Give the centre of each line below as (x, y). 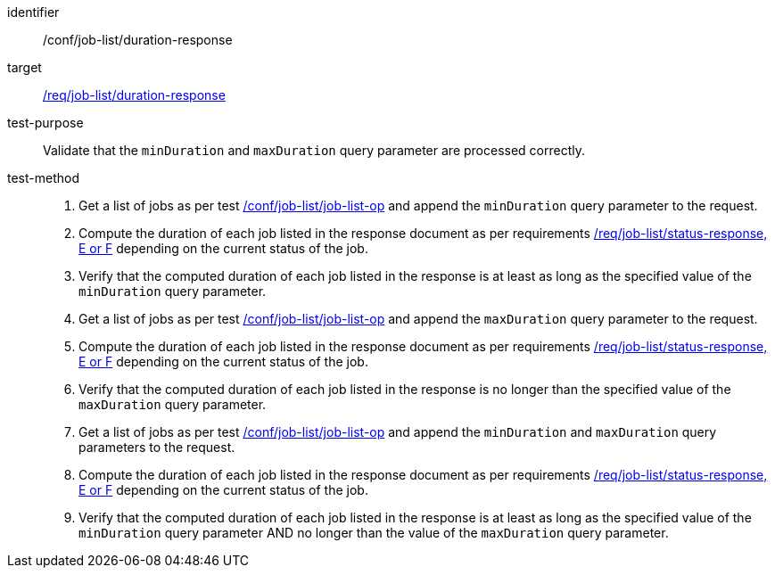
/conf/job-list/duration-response (138, 40)
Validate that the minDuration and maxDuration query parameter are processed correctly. (314, 150)
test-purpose (45, 123)
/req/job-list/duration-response (134, 95)
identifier (33, 12)
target (25, 67)
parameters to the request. (157, 447)
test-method (43, 178)
